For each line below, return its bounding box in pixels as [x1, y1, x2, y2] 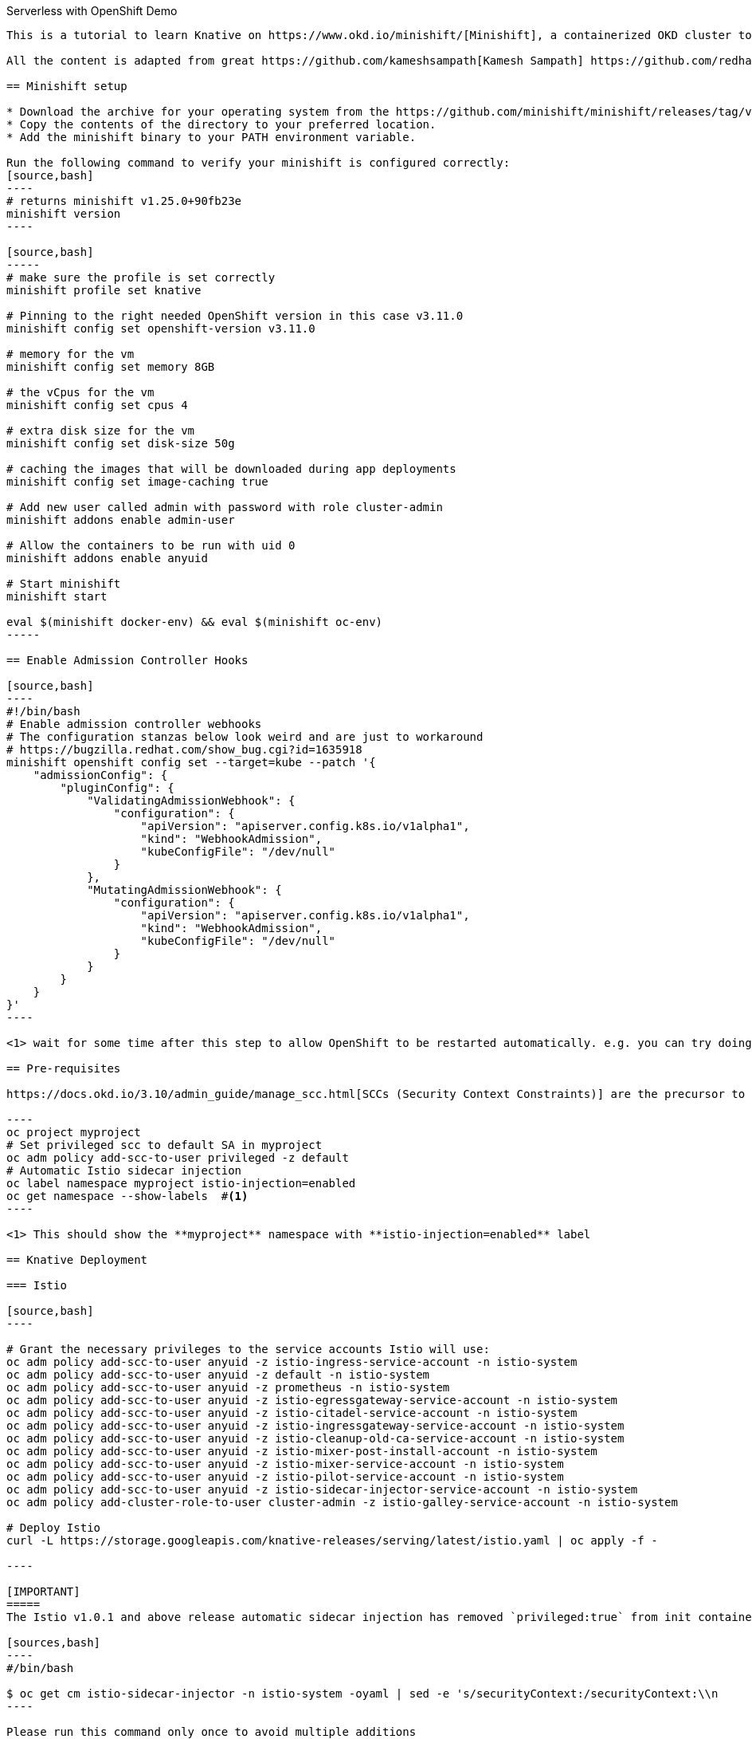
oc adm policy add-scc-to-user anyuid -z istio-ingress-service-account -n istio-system [6, 1355, 578, 1368]
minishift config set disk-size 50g [6, 437, 235, 450]
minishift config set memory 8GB [6, 360, 215, 373]
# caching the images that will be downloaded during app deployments [6, 462, 456, 475]
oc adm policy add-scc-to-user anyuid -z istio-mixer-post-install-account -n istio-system [6, 1445, 597, 1458]
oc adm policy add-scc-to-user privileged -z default [6, 1151, 349, 1164]
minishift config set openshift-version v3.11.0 [6, 322, 315, 335]
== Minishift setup [6, 80, 127, 92]
